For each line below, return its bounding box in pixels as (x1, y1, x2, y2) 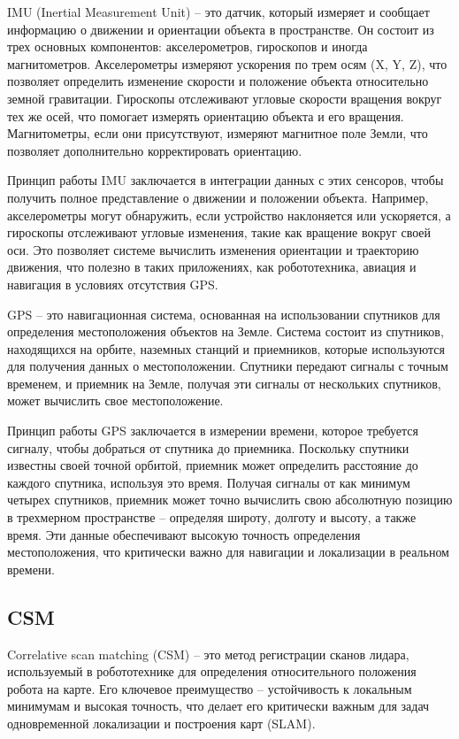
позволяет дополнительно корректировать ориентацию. (7, 141, 302, 159)
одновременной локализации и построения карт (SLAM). (7, 713, 316, 732)
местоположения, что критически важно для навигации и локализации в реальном (7, 543, 449, 561)
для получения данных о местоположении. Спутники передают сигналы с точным (7, 357, 448, 375)
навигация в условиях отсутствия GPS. (7, 274, 218, 293)
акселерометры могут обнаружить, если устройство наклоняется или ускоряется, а (7, 205, 451, 224)
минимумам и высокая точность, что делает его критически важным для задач (7, 697, 430, 715)
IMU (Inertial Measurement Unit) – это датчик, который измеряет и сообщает (7, 3, 430, 20)
